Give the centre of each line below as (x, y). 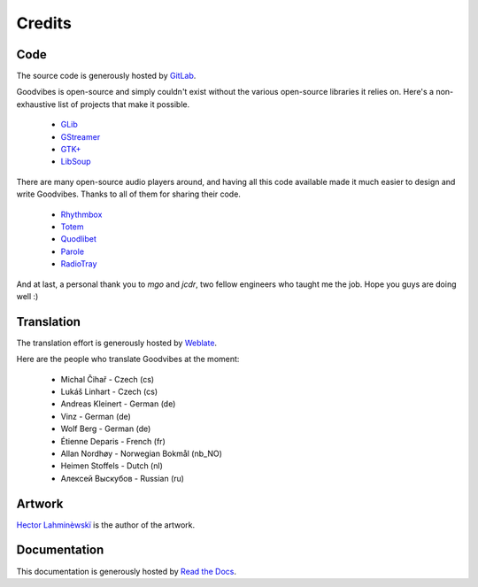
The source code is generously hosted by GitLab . (106, 76)
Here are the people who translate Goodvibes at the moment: (128, 359)
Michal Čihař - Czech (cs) (108, 379)
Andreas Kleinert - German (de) (118, 404)
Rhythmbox (81, 214)
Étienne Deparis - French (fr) (113, 441)
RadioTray (79, 264)
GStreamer (81, 136)
